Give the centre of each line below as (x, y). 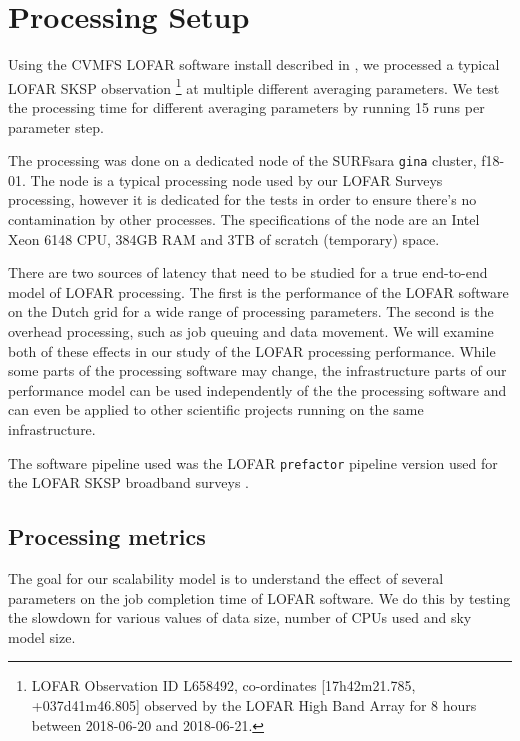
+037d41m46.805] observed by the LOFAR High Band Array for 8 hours (254, 704)
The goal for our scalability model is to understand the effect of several (226, 577)
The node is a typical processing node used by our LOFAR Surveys (236, 179)
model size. (42, 636)
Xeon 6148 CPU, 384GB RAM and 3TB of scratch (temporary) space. (224, 238)
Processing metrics (107, 536)
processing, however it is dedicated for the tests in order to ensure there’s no (242, 199)
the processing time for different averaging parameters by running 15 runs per (246, 106)
